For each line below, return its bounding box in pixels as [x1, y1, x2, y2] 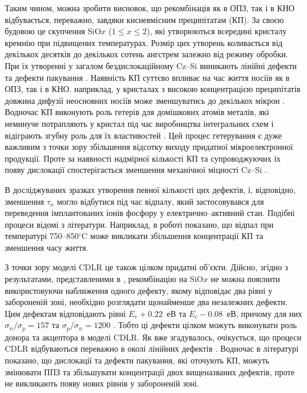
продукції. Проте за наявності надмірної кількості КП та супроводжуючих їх [5, 152, 281, 164]
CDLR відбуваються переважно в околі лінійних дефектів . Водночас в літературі [5, 342, 299, 355]
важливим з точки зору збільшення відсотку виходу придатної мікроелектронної [5, 140, 293, 153]
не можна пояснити [210, 273, 280, 285]
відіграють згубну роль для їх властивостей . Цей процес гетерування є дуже [5, 129, 282, 141]
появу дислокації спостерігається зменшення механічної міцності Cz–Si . [5, 163, 267, 176]
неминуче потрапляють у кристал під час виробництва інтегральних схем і [5, 117, 274, 129]
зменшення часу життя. [5, 241, 89, 253]
